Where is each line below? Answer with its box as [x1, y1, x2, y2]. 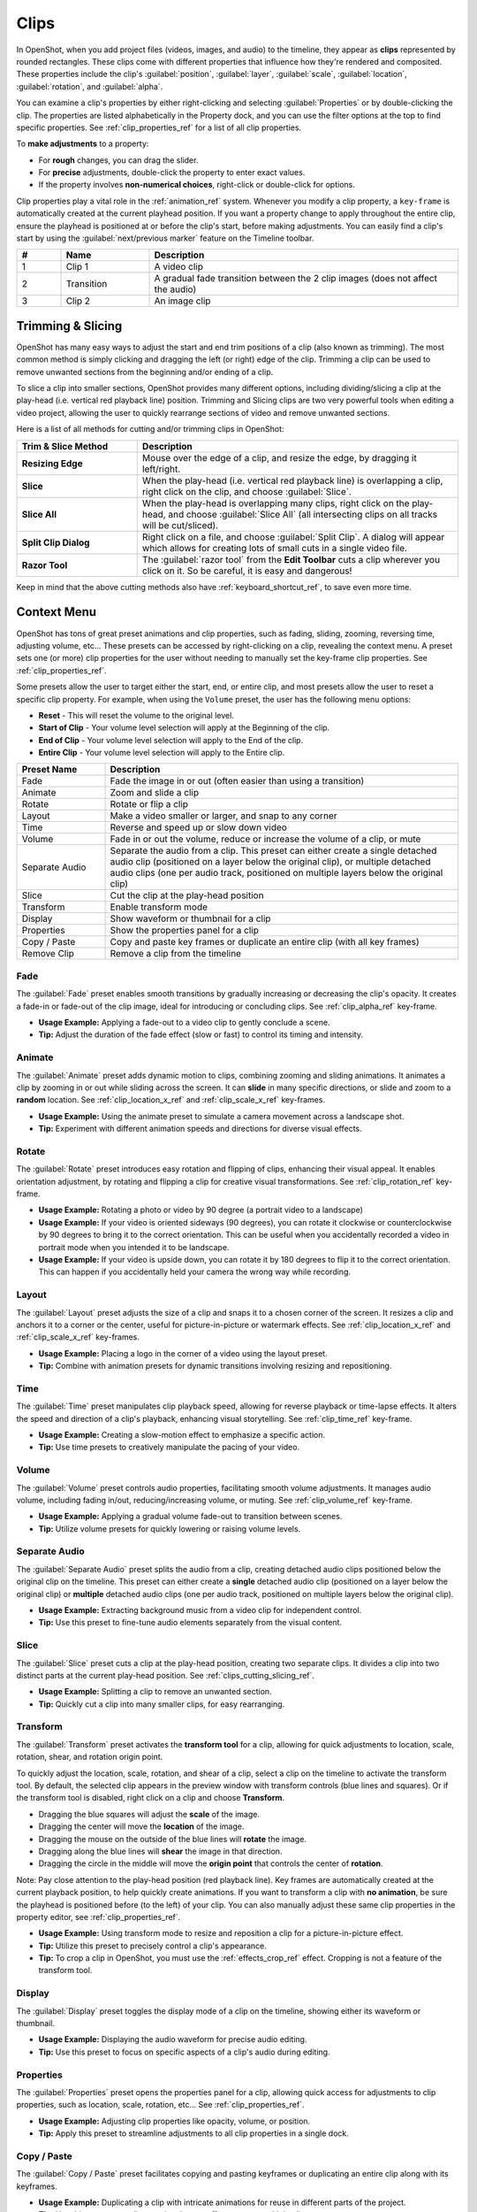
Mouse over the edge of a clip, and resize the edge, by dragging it [141, 451, 417, 464]
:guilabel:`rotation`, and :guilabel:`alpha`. [16, 81, 163, 92]
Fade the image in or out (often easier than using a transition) [110, 775, 365, 787]
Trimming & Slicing [16, 319, 123, 334]
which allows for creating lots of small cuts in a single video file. [141, 541, 408, 554]
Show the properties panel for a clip [110, 925, 260, 937]
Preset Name [21, 764, 78, 776]
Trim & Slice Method [21, 440, 109, 452]
